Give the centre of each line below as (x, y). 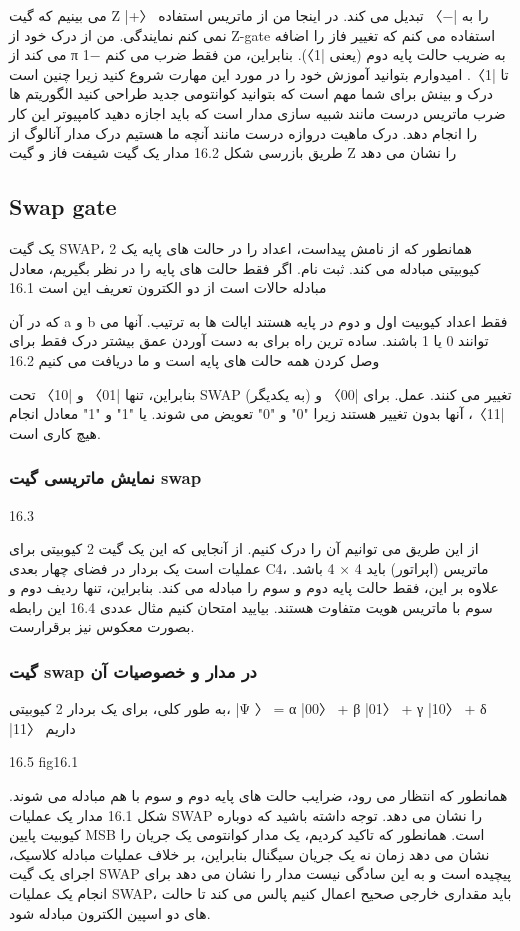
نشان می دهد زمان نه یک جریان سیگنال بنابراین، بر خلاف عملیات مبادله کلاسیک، (249, 853)
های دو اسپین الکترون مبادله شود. (110, 912)
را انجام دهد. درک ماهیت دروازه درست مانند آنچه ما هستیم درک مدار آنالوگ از (243, 132)
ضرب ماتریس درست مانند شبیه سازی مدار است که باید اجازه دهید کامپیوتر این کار (257, 112)
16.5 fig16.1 (44, 761)
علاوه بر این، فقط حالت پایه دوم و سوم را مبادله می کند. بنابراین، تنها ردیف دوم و (254, 587)
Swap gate (63, 206)
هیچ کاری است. (55, 432)
